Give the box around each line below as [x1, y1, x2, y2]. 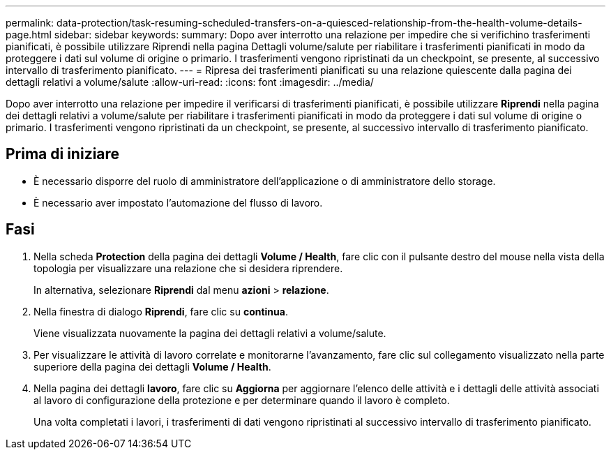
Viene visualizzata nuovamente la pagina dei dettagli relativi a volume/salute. [33, 327, 386, 339]
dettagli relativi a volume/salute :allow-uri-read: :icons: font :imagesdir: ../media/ [6, 76, 374, 88]
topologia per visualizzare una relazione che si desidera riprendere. [33, 262, 343, 274]
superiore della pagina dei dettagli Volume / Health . [33, 360, 271, 373]
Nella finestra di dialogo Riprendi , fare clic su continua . [33, 305, 288, 318]
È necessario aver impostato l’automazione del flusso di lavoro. [33, 196, 323, 209]
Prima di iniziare [6, 145, 120, 163]
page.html [6, 29, 52, 40]
